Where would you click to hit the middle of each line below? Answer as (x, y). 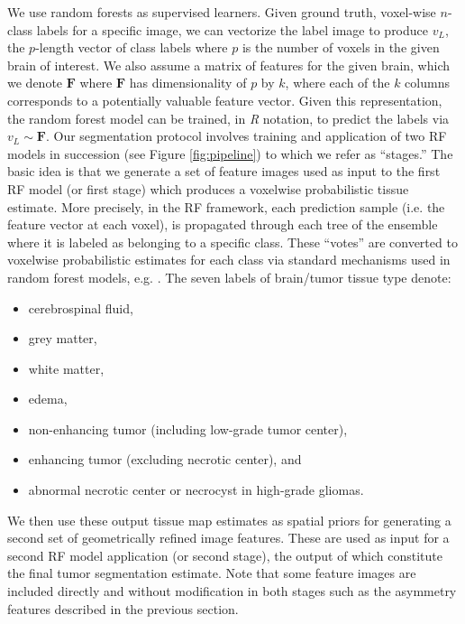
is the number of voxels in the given (341, 47)
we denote (35, 83)
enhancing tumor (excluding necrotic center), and (165, 459)
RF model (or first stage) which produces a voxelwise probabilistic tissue (208, 188)
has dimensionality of (188, 83)
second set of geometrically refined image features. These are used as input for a (228, 538)
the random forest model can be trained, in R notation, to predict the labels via (228, 118)
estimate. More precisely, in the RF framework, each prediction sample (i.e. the (226, 206)
